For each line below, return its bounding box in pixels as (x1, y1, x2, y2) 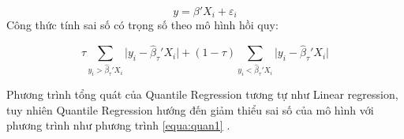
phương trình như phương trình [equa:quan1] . (6, 117, 230, 133)
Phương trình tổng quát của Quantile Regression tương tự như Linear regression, (6, 86, 398, 103)
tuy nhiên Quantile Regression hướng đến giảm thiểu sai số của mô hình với (6, 101, 374, 118)
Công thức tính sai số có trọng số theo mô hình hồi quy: (6, 17, 279, 33)
